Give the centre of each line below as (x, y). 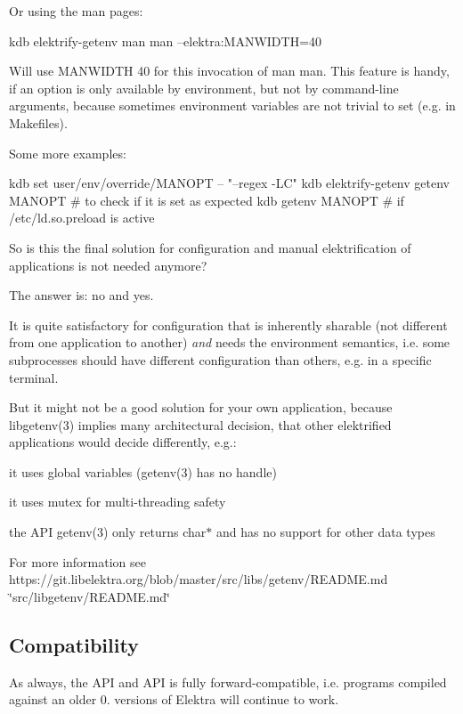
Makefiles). (38, 122)
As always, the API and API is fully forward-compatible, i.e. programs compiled (228, 682)
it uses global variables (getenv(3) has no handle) (143, 471)
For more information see (77, 561)
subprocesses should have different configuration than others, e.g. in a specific (220, 359)
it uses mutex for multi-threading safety (118, 502)
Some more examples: (68, 153)
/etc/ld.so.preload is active (82, 218)
